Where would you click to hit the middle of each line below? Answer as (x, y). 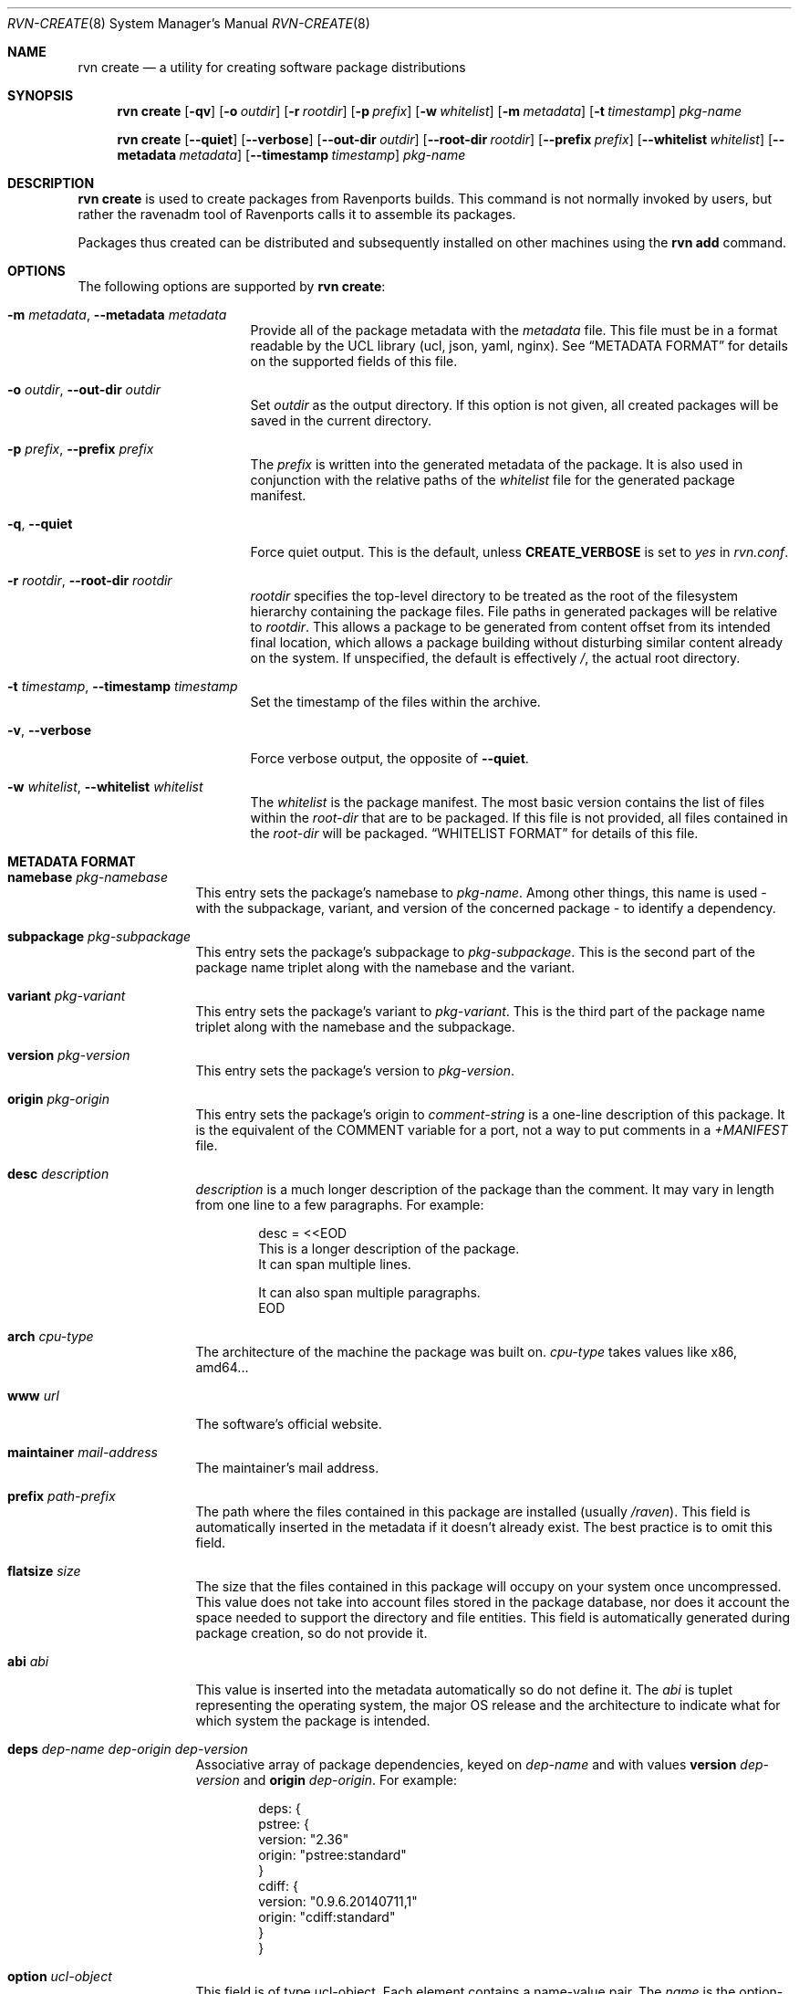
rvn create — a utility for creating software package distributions (272, 67)
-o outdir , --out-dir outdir (84, 389)
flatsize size (44, 1571)
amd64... (222, 1367)
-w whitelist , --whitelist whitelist (105, 787)
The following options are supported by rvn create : (232, 286)
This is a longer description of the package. (389, 1249)
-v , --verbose (50, 730)
